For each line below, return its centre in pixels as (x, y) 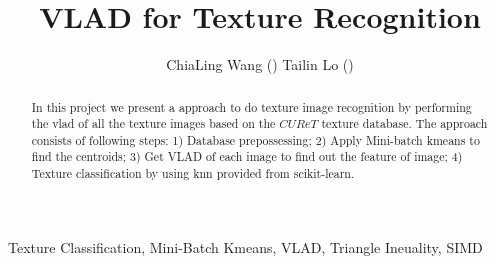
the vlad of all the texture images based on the (153, 123)
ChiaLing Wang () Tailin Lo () (260, 64)
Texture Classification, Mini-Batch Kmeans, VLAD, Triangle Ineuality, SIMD (245, 246)
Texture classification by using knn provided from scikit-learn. (193, 173)
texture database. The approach (404, 123)
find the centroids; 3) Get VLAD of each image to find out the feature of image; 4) (247, 156)
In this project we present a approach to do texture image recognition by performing (251, 106)
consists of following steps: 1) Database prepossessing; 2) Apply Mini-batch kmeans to (255, 139)
